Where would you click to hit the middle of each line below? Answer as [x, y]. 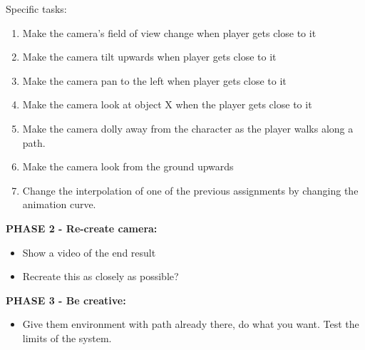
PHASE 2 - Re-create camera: [82, 228]
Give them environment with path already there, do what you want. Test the [191, 324]
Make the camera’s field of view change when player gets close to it [169, 32]
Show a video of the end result [89, 252]
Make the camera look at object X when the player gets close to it [167, 104]
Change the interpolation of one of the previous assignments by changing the [190, 190]
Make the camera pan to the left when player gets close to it [154, 80]
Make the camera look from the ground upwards [128, 166]
